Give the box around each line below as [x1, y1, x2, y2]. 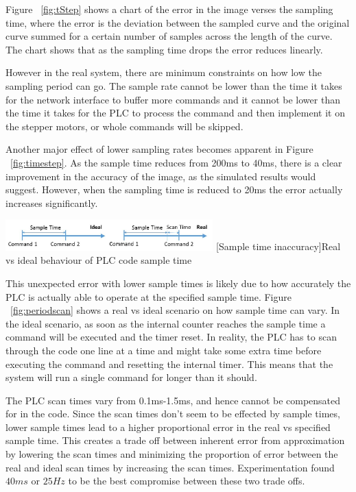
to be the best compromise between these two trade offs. [68, 473, 305, 488]
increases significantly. [5, 195, 98, 210]
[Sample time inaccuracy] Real [216, 239, 341, 254]
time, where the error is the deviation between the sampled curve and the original [5, 15, 350, 29]
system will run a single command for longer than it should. [5, 370, 257, 384]
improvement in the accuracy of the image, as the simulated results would [5, 169, 316, 183]
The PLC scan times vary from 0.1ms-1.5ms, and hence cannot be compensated [5, 393, 341, 407]
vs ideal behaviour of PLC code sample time [5, 253, 192, 267]
